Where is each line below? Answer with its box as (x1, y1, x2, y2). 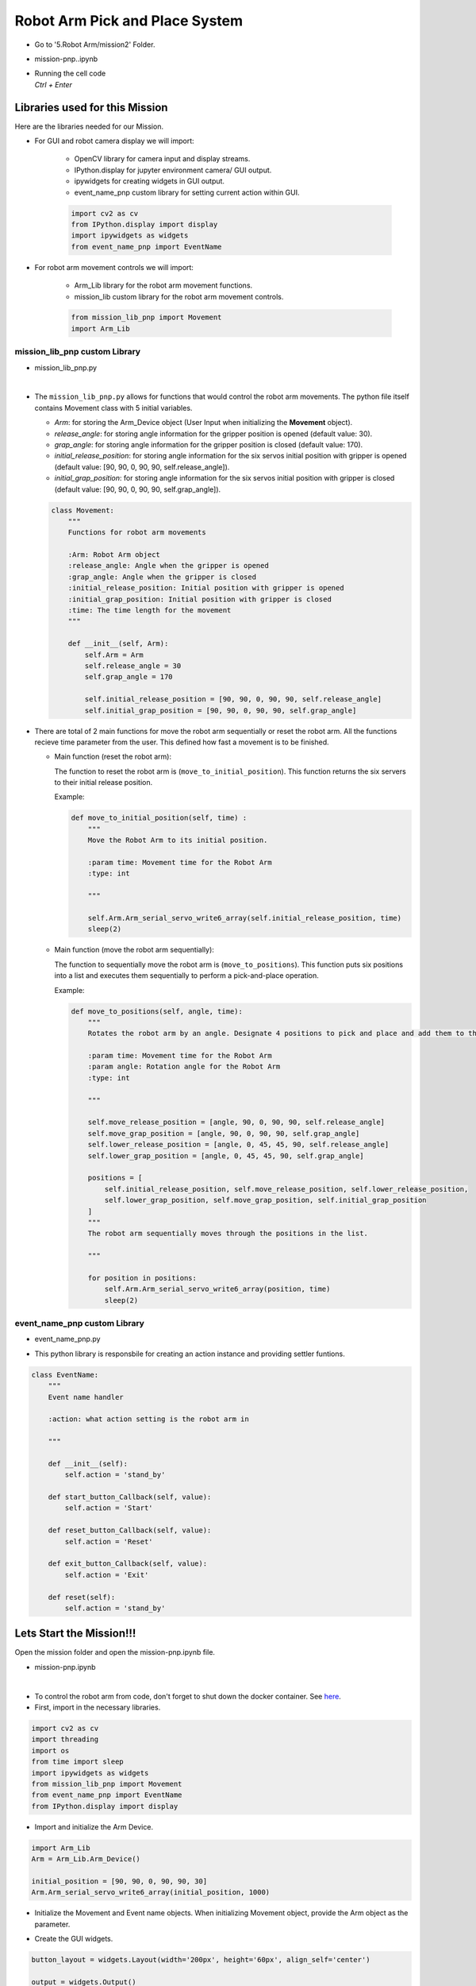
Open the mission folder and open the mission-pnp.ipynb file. (14, 1648, 216, 1657)
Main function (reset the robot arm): (54, 752, 172, 762)
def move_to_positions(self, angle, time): (71, 1007, 244, 1016)
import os (31, 1746, 70, 1755)
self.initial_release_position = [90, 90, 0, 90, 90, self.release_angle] (84, 695, 382, 704)
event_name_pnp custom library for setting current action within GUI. (74, 187, 301, 197)
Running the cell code (34, 68, 106, 79)
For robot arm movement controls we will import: (34, 262, 194, 272)
